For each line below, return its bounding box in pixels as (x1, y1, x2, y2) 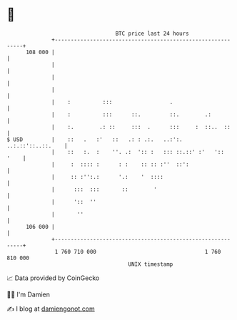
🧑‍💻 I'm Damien (6, 290, 51, 299)
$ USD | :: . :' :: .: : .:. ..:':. (6, 135, 183, 143)
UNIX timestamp (128, 260, 173, 268)
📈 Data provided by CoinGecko (6, 274, 100, 282)
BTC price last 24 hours (115, 30, 190, 37)
